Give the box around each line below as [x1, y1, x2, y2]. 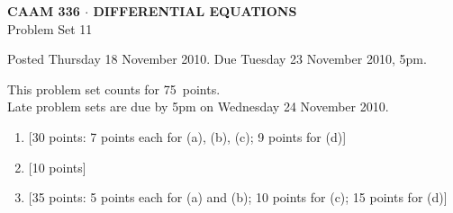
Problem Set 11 [7, 19, 93, 38]
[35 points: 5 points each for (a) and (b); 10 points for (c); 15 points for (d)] [28, 188, 448, 207]
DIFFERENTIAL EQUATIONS [93, 2, 297, 20]
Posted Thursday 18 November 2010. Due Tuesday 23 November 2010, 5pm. [7, 49, 427, 68]
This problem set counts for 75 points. [7, 79, 221, 98]
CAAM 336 [7, 2, 80, 20]
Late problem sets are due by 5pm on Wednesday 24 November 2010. [7, 97, 389, 116]
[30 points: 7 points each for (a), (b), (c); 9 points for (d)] [28, 127, 347, 146]
